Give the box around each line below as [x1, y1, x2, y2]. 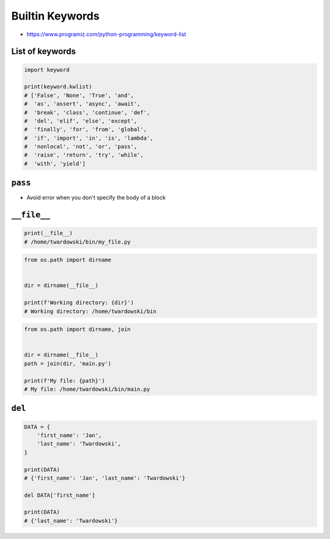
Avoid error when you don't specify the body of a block [26, 194, 166, 201]
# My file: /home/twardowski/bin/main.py [24, 385, 150, 392]
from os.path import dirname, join [24, 326, 131, 333]
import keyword [24, 66, 70, 73]
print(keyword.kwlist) [24, 83, 92, 90]
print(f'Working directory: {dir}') [24, 299, 134, 306]
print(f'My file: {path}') [24, 377, 105, 384]
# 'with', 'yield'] [24, 160, 86, 167]
